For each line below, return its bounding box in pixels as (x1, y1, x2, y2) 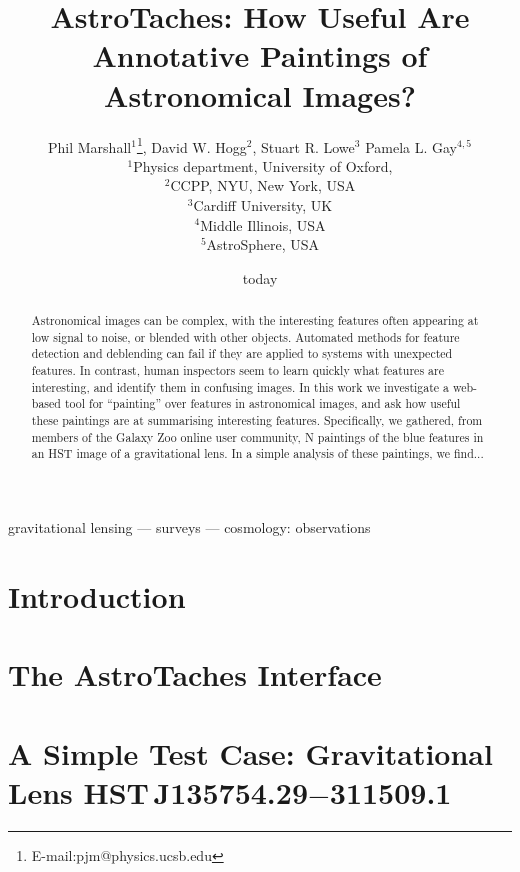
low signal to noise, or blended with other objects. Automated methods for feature (31, 328, 460, 345)
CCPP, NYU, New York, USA (170, 175, 356, 196)
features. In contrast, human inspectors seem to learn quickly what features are (31, 362, 444, 379)
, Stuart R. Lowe (252, 136, 355, 157)
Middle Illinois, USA (200, 214, 326, 235)
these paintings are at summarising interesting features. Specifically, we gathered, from (31, 412, 483, 429)
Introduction (8, 575, 186, 616)
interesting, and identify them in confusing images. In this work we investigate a (31, 378, 450, 395)
